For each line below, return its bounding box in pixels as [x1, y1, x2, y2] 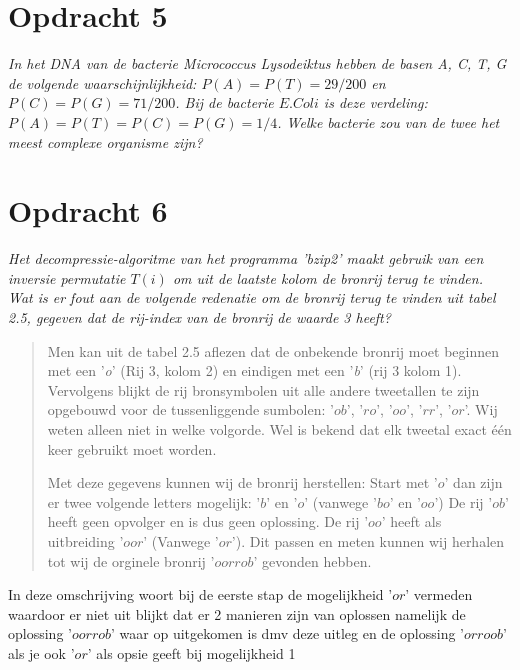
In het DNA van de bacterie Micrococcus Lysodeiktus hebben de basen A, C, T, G [8, 53, 507, 74]
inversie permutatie [8, 267, 126, 288]
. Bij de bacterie [175, 92, 274, 113]
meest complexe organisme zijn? [8, 131, 203, 152]
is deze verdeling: [323, 92, 428, 113]
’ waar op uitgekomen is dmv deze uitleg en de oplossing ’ [111, 623, 464, 644]
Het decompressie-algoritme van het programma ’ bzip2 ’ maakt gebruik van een [8, 248, 484, 269]
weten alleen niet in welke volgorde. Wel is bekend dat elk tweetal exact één [47, 418, 512, 439]
